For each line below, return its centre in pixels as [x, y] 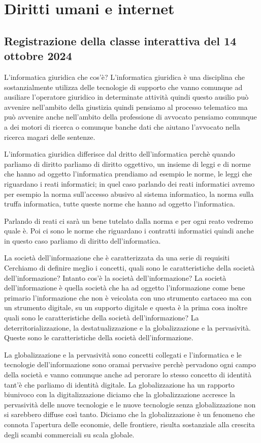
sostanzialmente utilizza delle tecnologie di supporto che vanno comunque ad [123, 87]
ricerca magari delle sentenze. [50, 137]
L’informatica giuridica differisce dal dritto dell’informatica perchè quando [120, 154]
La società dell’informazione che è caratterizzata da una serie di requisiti [117, 258]
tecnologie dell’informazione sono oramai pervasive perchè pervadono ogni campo [130, 364]
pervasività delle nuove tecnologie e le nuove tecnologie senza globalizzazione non [130, 404]
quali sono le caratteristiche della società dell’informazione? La [102, 318]
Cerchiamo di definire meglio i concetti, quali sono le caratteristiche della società [129, 268]
